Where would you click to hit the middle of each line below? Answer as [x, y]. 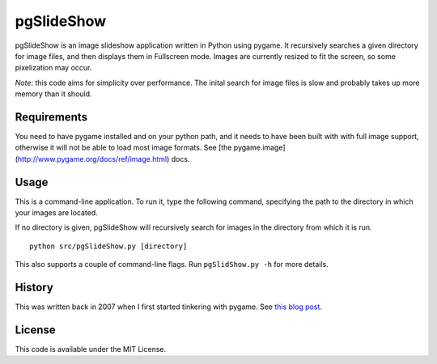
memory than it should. [53, 94]
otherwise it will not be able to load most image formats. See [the [123, 148]
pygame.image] [260, 148]
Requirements [51, 117]
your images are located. [57, 213]
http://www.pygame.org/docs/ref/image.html [92, 159]
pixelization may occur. [53, 68]
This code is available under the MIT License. [90, 349]
